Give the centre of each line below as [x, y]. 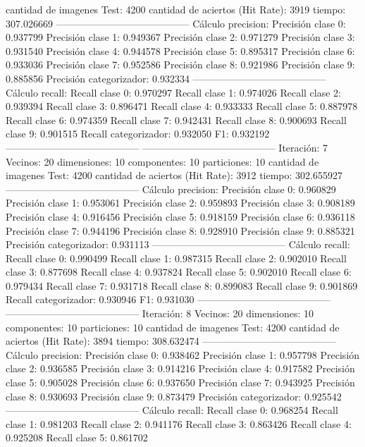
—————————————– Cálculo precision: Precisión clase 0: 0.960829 [171, 189]
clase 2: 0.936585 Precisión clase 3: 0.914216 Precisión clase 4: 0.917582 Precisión [180, 368]
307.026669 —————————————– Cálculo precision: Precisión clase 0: [176, 23]
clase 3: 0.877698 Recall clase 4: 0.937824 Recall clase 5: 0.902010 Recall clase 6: [179, 272]
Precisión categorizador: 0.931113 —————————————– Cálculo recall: [178, 244]
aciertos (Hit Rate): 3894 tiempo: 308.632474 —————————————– [171, 341]
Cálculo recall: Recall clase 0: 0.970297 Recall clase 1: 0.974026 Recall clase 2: [173, 92]
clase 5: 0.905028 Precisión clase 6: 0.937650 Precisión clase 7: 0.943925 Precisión [180, 382]
